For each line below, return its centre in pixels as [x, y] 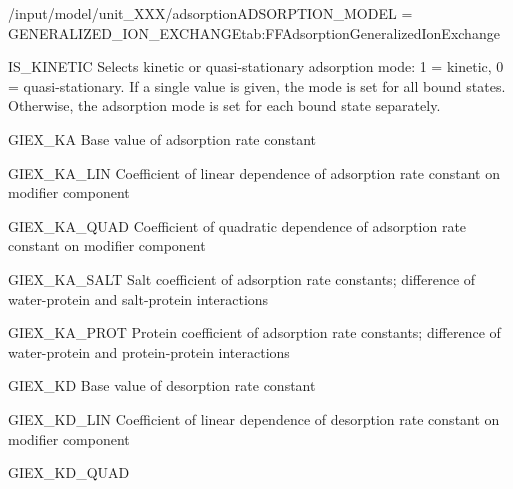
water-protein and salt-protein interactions [138, 298]
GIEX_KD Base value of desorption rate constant [162, 385]
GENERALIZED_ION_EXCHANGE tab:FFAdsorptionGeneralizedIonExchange [254, 32]
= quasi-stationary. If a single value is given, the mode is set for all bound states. [257, 85]
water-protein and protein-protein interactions [149, 351]
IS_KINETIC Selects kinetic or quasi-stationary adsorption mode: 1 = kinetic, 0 [256, 66]
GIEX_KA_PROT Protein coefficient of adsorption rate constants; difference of [254, 332]
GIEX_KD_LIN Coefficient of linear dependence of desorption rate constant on [254, 418]
